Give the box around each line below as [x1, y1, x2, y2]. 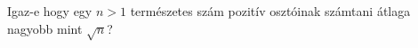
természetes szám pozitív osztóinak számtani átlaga [130, 2, 411, 20]
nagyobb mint [7, 19, 83, 37]
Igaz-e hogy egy [7, 2, 92, 20]
